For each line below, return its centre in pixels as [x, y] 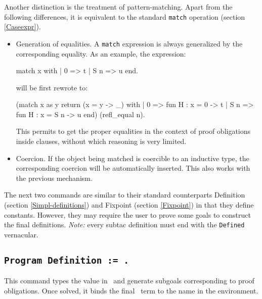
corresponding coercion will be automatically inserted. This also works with [133, 168]
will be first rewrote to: [52, 87]
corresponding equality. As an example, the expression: [101, 53]
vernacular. [21, 234]
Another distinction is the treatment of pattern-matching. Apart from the [118, 7]
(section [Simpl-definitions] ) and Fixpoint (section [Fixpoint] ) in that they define [129, 205]
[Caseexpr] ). [23, 27]
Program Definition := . [67, 260]
